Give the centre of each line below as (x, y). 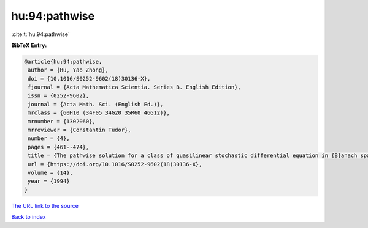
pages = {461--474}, (59, 147)
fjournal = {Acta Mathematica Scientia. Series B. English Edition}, (135, 87)
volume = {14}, (51, 173)
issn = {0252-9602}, (59, 96)
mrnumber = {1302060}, (62, 121)
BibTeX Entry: (29, 45)
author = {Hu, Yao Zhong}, (68, 70)
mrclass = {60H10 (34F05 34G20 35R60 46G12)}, (99, 113)
